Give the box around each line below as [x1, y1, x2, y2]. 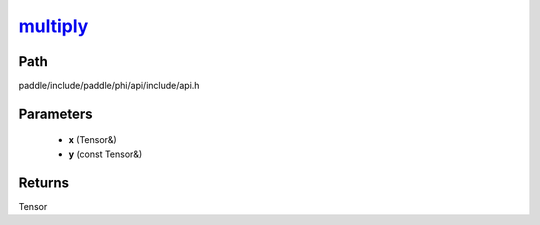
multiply [18, 15, 89, 37]
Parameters [18, 105, 93, 122]
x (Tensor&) [68, 134, 117, 146]
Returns [18, 174, 70, 191]
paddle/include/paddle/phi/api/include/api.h [18, 80, 200, 92]
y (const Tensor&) [68, 148, 143, 160]
